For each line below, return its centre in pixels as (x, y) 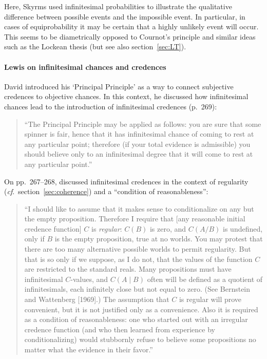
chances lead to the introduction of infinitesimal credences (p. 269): (111, 106)
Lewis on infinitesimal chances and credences (85, 67)
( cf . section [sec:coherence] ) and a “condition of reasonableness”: (106, 191)
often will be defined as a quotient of (205, 279)
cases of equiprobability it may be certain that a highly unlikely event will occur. (131, 26)
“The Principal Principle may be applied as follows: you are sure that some (143, 124)
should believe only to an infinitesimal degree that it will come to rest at (139, 154)
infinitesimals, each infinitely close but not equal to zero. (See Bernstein (137, 289)
